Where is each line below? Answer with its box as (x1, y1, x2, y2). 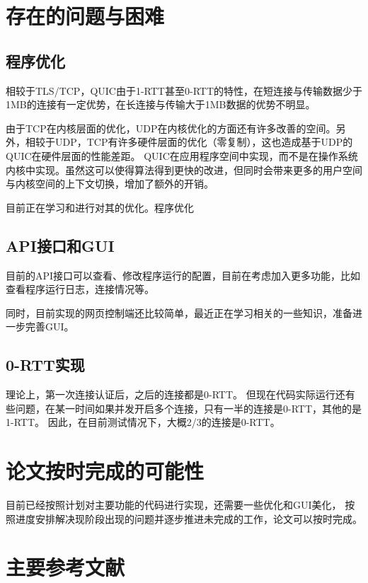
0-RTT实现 (6, 354, 85, 376)
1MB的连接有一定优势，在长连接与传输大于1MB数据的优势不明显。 (6, 97, 316, 112)
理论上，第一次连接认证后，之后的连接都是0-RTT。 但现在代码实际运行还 (6, 387, 345, 402)
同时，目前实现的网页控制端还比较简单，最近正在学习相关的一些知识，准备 (6, 305, 352, 320)
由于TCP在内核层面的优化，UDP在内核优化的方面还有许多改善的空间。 (6, 120, 336, 135)
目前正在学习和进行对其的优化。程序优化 (6, 200, 194, 214)
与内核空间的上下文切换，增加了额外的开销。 (6, 176, 214, 191)
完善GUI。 (25, 319, 74, 334)
